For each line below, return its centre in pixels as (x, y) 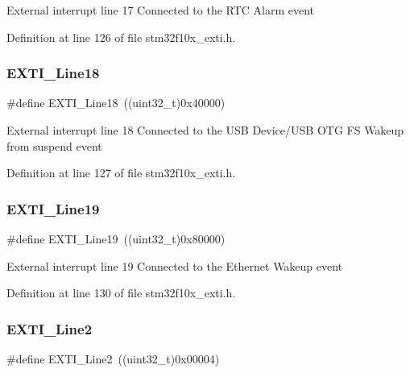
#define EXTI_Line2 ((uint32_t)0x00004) (113, 358)
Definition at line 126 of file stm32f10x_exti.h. (121, 37)
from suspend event (54, 145)
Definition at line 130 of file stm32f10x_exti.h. (121, 293)
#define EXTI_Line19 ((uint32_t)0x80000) (116, 238)
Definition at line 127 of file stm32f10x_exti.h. (121, 173)
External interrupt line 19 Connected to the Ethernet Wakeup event (175, 265)
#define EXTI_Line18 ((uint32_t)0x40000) (116, 103)
